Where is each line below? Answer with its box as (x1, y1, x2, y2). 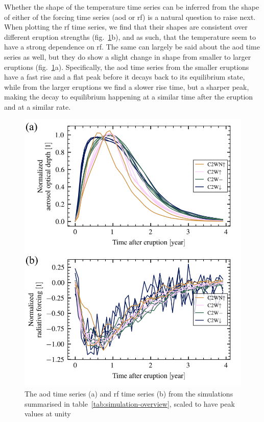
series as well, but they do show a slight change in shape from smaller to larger (4, 51, 251, 62)
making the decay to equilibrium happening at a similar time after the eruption (4, 91, 253, 102)
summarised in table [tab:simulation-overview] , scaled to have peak (25, 398, 235, 409)
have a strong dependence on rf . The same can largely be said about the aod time (4, 41, 260, 52)
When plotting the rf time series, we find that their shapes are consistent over (4, 21, 248, 32)
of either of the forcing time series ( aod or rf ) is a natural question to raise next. (4, 11, 256, 22)
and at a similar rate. (4, 101, 71, 112)
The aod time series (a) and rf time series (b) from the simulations (25, 388, 233, 399)
